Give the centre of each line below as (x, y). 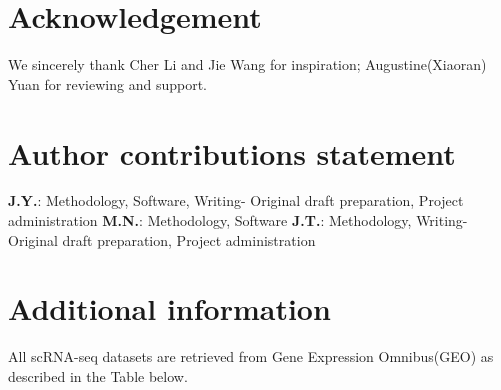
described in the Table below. (98, 375)
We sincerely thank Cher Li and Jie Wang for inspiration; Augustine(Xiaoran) (247, 64)
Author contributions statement (232, 152)
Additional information (169, 308)
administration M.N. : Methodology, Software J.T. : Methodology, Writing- (238, 220)
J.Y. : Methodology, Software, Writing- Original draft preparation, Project (236, 200)
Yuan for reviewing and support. (107, 83)
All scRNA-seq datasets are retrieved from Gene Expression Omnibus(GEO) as (251, 356)
